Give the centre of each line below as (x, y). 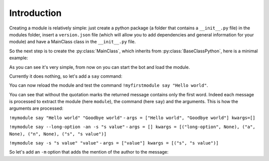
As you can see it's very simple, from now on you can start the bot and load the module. (100, 67)
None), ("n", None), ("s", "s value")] (58, 134)
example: (19, 58)
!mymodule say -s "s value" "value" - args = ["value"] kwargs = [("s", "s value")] (114, 143)
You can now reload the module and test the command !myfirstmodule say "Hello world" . (109, 85)
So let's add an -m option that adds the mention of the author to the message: (89, 152)
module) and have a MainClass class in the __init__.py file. (72, 42)
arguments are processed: (36, 108)
